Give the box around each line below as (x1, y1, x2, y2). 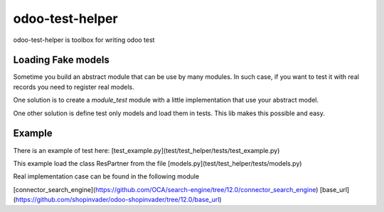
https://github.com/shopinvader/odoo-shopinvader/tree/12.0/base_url (15, 196, 220, 204)
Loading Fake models (13, 54, 110, 66)
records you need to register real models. (13, 83, 134, 91)
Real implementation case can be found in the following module (13, 172, 199, 181)
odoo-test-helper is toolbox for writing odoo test (13, 36, 155, 44)
